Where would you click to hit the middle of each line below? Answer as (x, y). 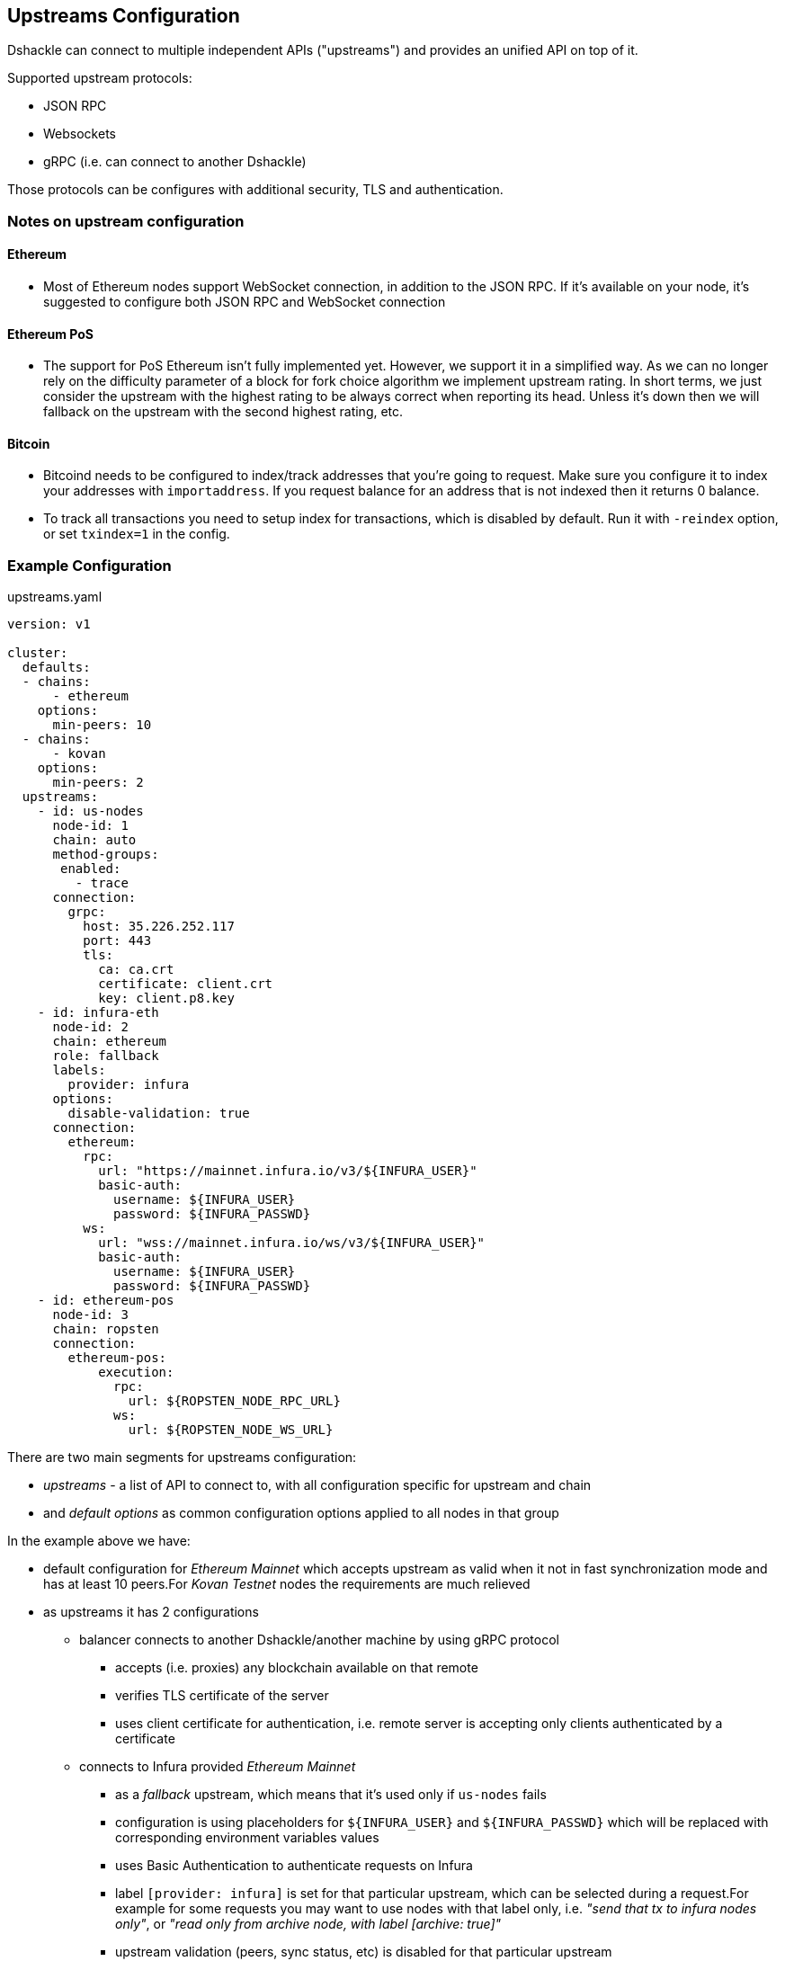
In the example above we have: (99, 1541)
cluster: (38, 653)
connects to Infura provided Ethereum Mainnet (218, 1767)
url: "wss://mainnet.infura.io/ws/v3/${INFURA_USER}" (292, 1243)
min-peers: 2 (98, 783)
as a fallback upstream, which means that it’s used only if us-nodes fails (331, 1795)
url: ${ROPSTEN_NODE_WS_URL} (231, 1430)
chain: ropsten (106, 1329)
